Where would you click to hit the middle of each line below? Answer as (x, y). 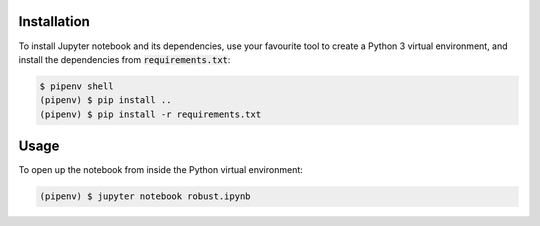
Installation (54, 21)
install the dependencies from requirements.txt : (124, 59)
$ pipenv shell (76, 86)
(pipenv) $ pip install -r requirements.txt (150, 114)
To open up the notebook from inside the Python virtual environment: (161, 170)
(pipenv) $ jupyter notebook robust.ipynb (145, 196)
